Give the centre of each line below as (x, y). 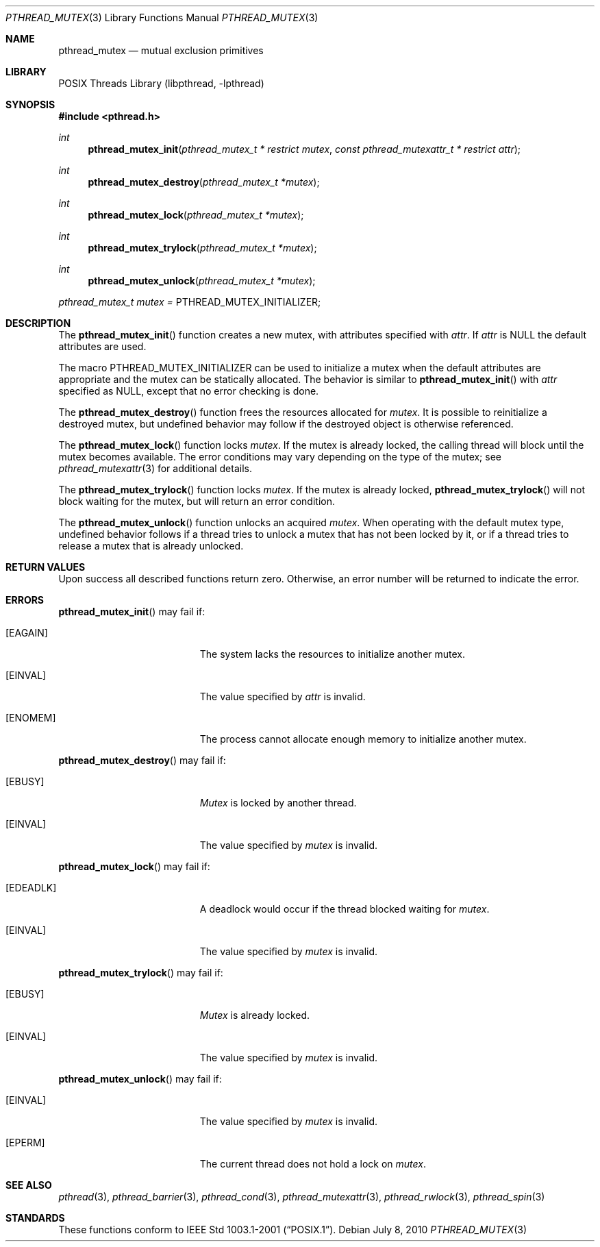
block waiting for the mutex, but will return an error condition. (197, 501)
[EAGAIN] (27, 633)
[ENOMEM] (31, 718)
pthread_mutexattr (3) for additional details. (155, 468)
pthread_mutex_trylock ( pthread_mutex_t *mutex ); (202, 248)
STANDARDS (35, 1218)
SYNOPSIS (30, 104)
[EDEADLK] (31, 888)
